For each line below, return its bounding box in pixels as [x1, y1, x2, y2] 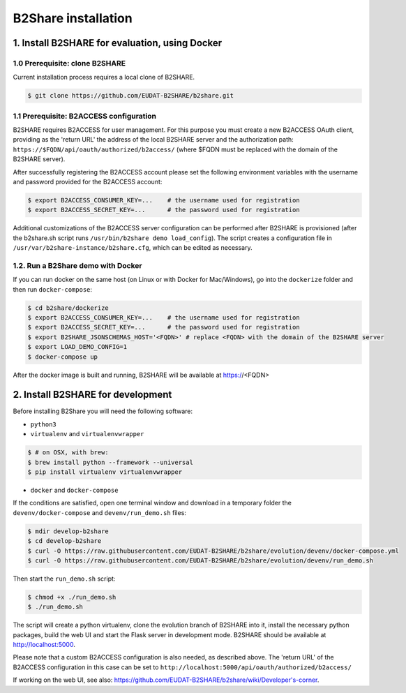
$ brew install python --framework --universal [27, 458, 193, 466]
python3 [30, 420, 57, 429]
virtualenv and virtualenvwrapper [30, 430, 144, 438]
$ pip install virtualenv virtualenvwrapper [27, 468, 183, 476]
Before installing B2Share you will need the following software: [13, 407, 193, 415]
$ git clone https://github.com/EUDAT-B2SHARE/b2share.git [27, 91, 234, 100]
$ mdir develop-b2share [27, 527, 110, 535]
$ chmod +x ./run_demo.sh [27, 593, 116, 601]
